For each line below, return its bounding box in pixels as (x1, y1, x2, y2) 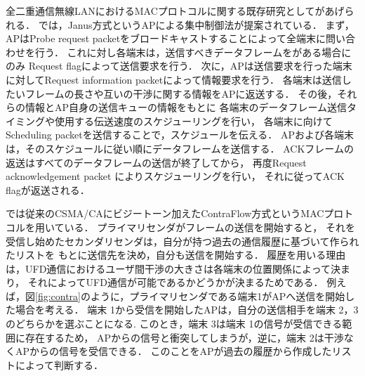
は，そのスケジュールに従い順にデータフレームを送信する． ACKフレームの (6, 141, 354, 155)
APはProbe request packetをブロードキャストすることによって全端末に (6, 31, 326, 46)
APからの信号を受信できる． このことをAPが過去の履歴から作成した (15, 344, 332, 358)
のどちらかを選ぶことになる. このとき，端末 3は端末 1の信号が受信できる (6, 316, 343, 331)
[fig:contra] (35, 288, 81, 303)
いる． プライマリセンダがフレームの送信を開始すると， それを (64, 219, 355, 234)
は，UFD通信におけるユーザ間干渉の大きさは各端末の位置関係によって (6, 261, 331, 275)
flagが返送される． (6, 182, 90, 197)
